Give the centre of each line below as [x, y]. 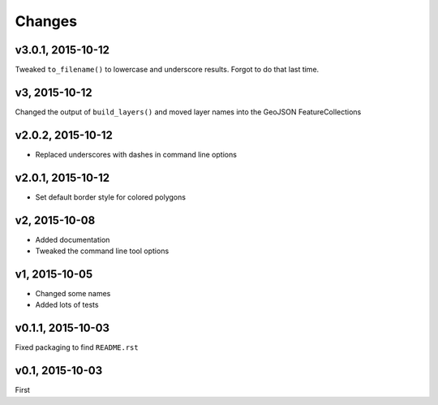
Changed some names [73, 293]
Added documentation [73, 239]
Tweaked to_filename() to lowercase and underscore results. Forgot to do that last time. [167, 70]
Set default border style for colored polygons [111, 197]
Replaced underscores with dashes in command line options [136, 154]
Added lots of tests [67, 305]
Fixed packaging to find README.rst [77, 347]
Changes [46, 21]
